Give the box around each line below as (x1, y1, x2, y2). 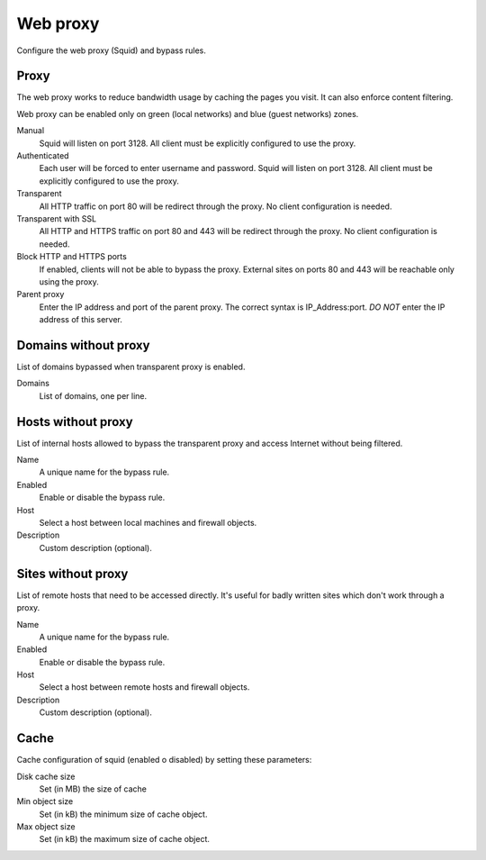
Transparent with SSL (16, 213, 97, 224)
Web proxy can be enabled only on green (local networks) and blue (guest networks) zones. (16, 108, 359, 119)
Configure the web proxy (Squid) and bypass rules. (16, 45, 207, 56)
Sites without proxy (16, 566, 129, 581)
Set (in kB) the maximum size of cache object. (39, 834, 211, 845)
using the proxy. (39, 276, 99, 287)
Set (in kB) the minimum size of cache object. (39, 809, 208, 819)
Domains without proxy (16, 338, 150, 353)
